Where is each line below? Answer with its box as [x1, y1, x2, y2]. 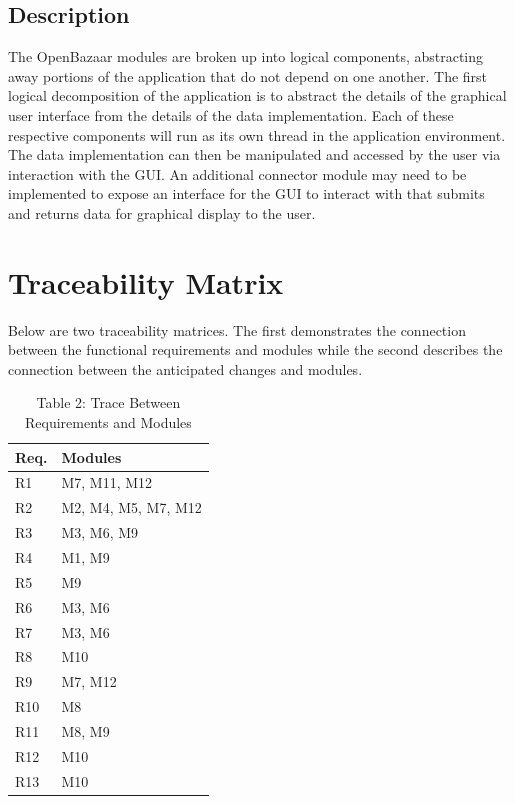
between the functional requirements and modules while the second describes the [8, 339, 503, 360]
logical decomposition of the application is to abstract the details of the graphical [8, 85, 507, 106]
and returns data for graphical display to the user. [8, 202, 316, 223]
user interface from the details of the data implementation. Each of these [8, 104, 454, 125]
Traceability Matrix [8, 261, 284, 302]
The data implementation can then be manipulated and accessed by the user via [8, 144, 501, 165]
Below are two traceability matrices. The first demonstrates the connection [8, 319, 466, 340]
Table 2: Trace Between [36, 392, 181, 413]
